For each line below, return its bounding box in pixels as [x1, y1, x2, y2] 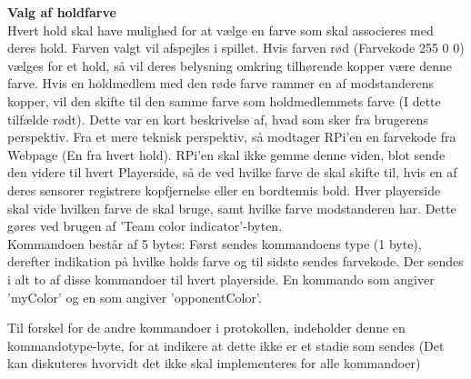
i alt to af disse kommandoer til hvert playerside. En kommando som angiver [7, 269, 435, 288]
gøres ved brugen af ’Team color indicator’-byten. [7, 216, 283, 235]
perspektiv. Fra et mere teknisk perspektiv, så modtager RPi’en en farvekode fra [7, 127, 456, 146]
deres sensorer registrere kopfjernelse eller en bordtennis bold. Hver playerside [7, 180, 441, 199]
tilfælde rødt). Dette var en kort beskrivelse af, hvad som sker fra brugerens [7, 109, 428, 128]
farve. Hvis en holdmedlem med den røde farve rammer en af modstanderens [7, 74, 435, 93]
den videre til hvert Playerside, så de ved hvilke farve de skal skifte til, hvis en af [7, 163, 457, 182]
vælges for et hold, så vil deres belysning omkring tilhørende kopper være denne [7, 55, 453, 75]
